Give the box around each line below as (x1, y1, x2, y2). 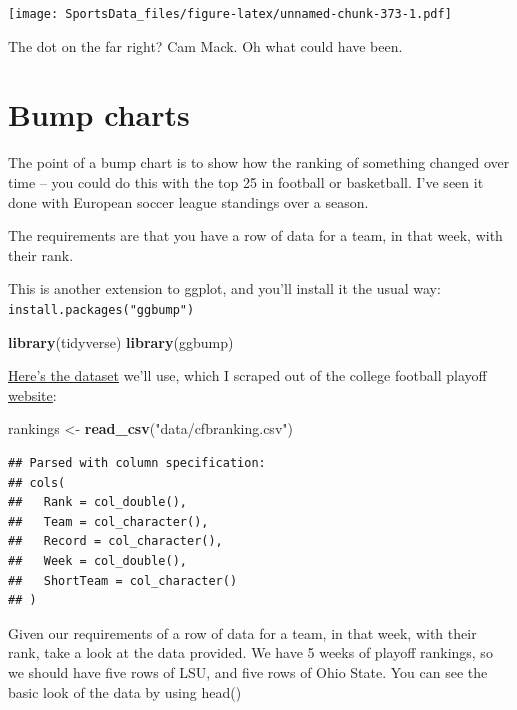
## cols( (8, 475, 66, 490)
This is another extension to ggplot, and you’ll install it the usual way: (8, 278, 441, 299)
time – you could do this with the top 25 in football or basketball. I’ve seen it (8, 171, 484, 192)
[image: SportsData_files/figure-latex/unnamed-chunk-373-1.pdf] (8, 7, 452, 21)
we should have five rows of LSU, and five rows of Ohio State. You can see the (8, 661, 488, 682)
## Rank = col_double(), (8, 495, 187, 510)
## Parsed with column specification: (8, 455, 266, 470)
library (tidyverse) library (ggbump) (8, 331, 234, 352)
